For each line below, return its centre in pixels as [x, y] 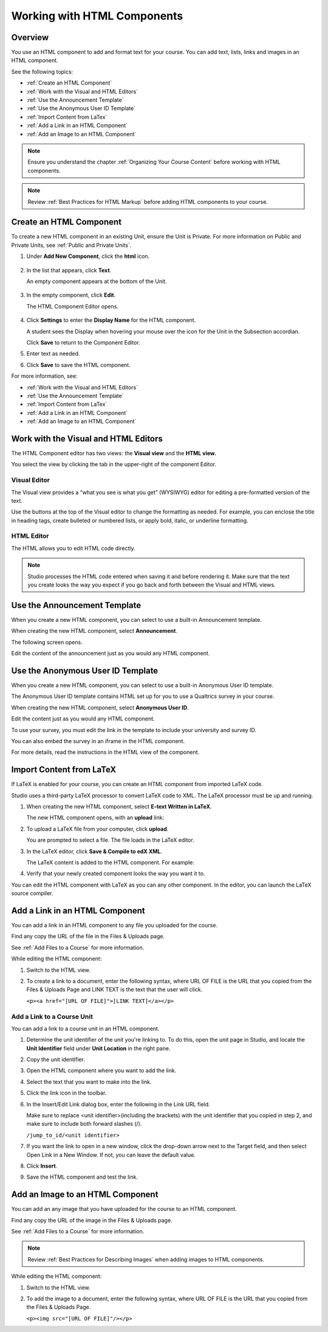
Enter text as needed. [53, 354]
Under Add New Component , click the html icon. [88, 256]
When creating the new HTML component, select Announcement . [94, 631]
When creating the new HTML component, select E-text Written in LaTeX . [119, 807]
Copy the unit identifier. [56, 1059]
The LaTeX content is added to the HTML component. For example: [110, 862]
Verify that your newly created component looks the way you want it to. [116, 874]
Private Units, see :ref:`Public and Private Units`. [71, 245]
